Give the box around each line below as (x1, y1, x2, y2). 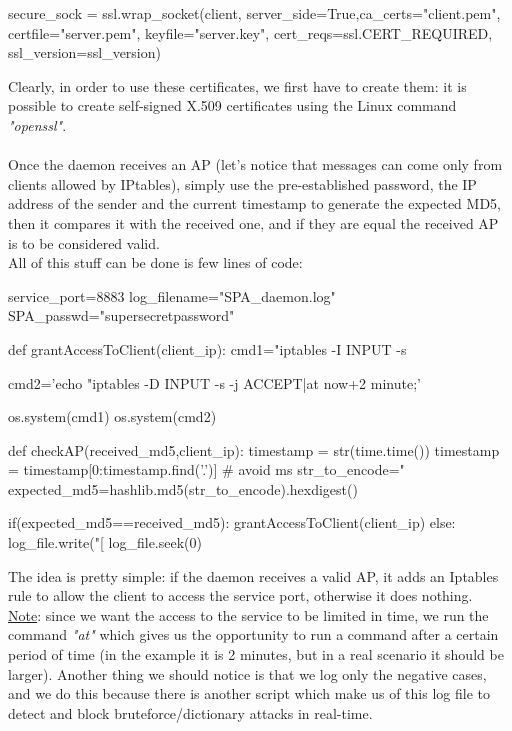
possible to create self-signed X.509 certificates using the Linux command (8, 95, 457, 116)
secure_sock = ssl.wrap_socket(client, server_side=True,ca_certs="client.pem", (8, 3, 501, 23)
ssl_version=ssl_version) (8, 42, 161, 63)
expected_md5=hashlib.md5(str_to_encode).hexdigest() (8, 478, 358, 499)
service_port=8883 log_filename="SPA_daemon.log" (8, 285, 336, 306)
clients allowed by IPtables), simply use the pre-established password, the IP (8, 173, 477, 194)
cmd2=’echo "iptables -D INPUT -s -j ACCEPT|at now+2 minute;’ (8, 372, 421, 393)
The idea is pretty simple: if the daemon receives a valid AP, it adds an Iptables (8, 565, 499, 586)
